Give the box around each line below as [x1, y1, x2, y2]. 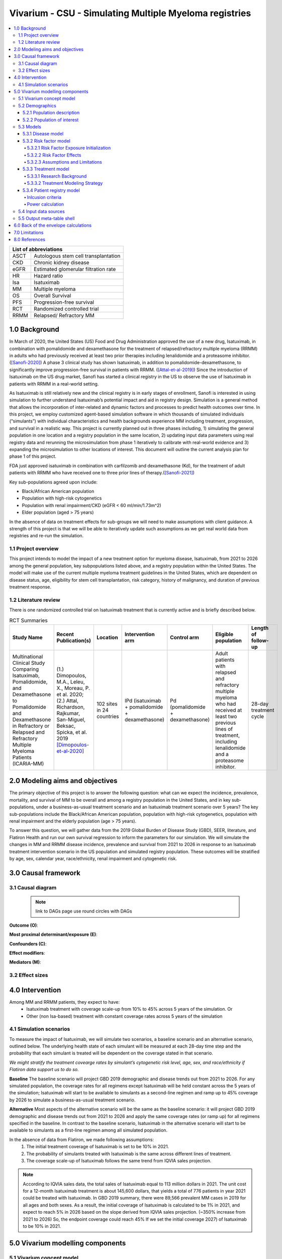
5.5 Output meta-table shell [18, 216, 75, 222]
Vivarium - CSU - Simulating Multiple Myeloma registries [9, 8, 251, 19]
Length [251, 624, 269, 632]
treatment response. [9, 584, 51, 590]
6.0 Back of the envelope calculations [14, 222, 92, 229]
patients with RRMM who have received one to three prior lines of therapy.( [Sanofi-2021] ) [9, 470, 195, 476]
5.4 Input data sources [18, 208, 65, 214]
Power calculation [27, 201, 64, 207]
